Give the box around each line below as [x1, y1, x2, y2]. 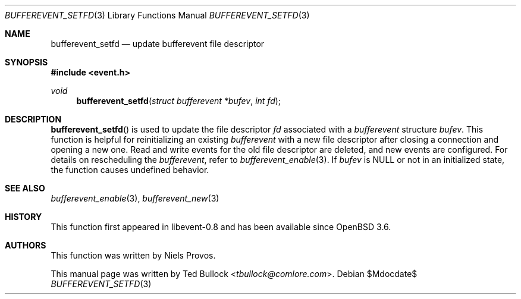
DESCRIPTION [5, 114, 62, 124]
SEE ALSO [5, 183, 45, 193]
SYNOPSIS [5, 57, 48, 67]
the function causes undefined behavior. [51, 165, 209, 175]
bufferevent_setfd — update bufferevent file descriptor [51, 39, 265, 49]
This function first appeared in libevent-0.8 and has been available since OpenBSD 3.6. [51, 222, 391, 232]
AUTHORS [5, 240, 46, 250]
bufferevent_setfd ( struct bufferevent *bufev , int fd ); [76, 96, 281, 106]
